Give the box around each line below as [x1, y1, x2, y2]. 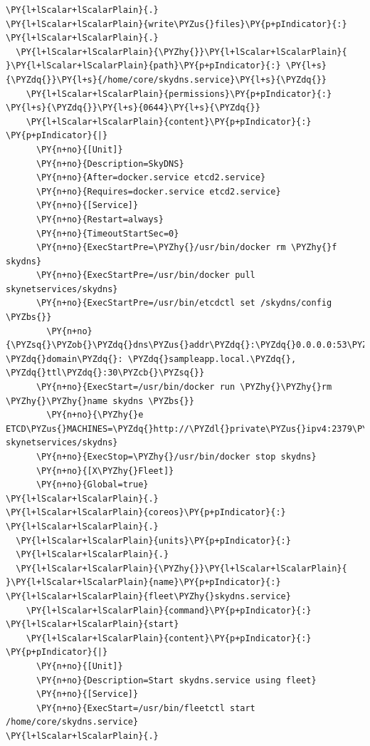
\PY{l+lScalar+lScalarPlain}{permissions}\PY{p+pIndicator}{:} [26, 88, 332, 99]
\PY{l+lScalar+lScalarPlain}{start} [6, 619, 179, 630]
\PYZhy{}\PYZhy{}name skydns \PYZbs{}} [6, 395, 194, 406]
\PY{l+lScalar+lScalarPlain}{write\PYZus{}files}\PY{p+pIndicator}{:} [6, 19, 347, 29]
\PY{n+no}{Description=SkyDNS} [36, 158, 184, 169]
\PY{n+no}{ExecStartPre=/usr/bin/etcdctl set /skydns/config [36, 298, 332, 309]
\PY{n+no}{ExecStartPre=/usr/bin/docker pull [36, 270, 255, 281]
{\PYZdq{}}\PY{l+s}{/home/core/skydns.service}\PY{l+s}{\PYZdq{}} [6, 74, 327, 85]
